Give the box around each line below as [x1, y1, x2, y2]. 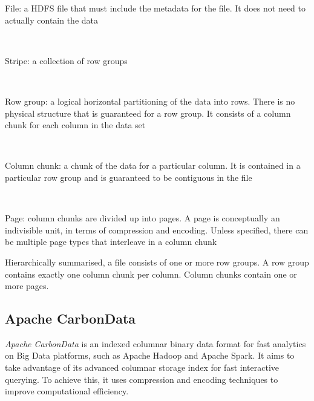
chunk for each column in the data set [5, 119, 146, 131]
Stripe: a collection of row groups [5, 54, 128, 67]
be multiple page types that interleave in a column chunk [5, 235, 217, 248]
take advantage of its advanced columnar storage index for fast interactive [5, 361, 280, 374]
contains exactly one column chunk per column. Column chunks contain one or [5, 267, 297, 280]
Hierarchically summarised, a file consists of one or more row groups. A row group [5, 255, 309, 268]
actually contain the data [5, 13, 99, 26]
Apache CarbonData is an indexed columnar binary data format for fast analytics [5, 337, 306, 350]
